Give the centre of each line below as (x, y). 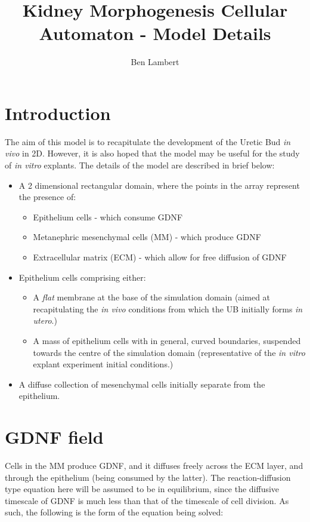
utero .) (45, 320)
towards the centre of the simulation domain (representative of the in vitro (169, 352)
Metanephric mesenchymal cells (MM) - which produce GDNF (147, 237)
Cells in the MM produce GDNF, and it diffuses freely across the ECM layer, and (154, 466)
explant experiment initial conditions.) (103, 364)
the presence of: (47, 197)
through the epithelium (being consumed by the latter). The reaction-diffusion (148, 477)
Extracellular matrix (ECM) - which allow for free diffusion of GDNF (160, 257)
